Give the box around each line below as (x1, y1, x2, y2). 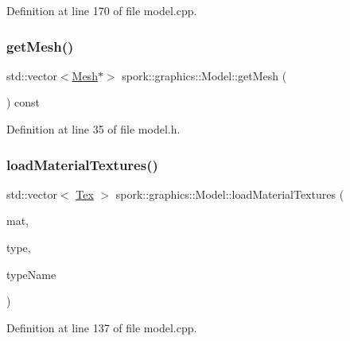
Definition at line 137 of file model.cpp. (6, 319, 197, 335)
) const (6, 94, 41, 110)
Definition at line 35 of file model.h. (6, 121, 181, 137)
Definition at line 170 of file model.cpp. (6, 2, 197, 18)
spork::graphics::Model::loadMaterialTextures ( (115, 185, 344, 202)
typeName (6, 265, 56, 282)
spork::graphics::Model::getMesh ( (122, 67, 287, 83)
